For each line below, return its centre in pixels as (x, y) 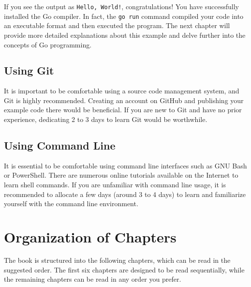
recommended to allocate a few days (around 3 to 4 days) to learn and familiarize (125, 194)
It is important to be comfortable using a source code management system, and (122, 91)
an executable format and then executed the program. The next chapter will (117, 25)
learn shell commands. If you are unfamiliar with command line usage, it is (115, 185)
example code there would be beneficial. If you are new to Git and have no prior (123, 110)
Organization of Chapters (90, 237)
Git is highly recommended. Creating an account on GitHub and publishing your (124, 100)
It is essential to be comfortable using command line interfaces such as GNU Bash (125, 165)
